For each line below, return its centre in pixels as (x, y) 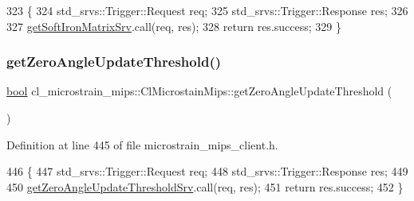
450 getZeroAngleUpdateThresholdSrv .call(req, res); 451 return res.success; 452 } (205, 186)
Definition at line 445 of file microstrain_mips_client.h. (142, 144)
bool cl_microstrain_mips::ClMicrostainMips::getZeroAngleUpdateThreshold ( (199, 91)
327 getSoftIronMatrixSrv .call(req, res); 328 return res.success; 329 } (174, 26)
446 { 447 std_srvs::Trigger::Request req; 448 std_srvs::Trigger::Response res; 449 (207, 171)
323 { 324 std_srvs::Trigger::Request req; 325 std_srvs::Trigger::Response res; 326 (207, 10)
